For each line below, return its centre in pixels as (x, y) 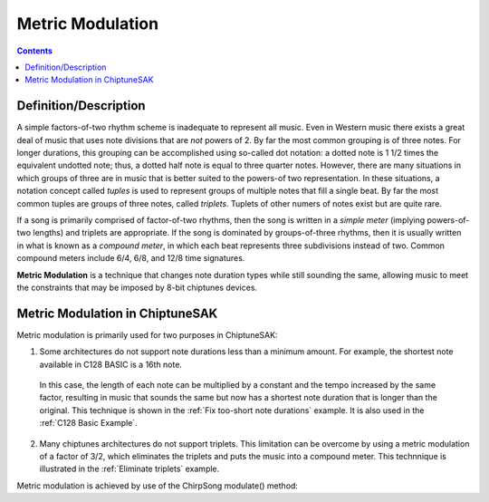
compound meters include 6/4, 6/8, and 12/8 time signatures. (131, 258)
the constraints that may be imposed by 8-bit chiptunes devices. (137, 287)
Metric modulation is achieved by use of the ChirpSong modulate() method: (158, 486)
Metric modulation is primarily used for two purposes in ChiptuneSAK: (147, 334)
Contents (35, 51)
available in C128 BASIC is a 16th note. (111, 364)
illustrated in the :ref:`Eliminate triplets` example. (129, 469)
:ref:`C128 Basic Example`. (88, 423)
